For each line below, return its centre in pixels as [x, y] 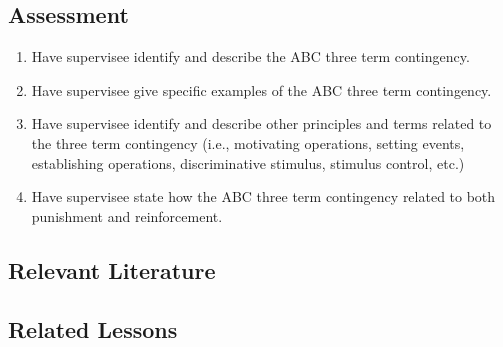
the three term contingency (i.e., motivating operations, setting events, [248, 142]
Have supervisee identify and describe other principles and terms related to [261, 123]
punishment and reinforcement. [127, 215]
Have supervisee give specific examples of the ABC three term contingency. [261, 89]
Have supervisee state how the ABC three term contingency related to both [263, 196]
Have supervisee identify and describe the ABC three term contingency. [250, 56]
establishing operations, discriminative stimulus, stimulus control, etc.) [248, 162]
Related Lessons [93, 328]
